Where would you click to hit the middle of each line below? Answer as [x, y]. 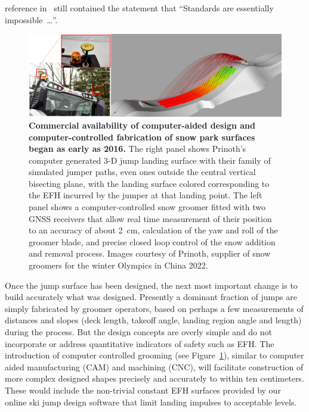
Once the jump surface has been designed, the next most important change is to [151, 285]
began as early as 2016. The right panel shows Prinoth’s [137, 149]
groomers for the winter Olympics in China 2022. [118, 265]
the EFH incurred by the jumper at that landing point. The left [146, 195]
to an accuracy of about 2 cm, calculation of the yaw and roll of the [153, 230]
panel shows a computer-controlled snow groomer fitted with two [147, 207]
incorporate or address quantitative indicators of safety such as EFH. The [140, 343]
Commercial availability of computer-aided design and [142, 125]
